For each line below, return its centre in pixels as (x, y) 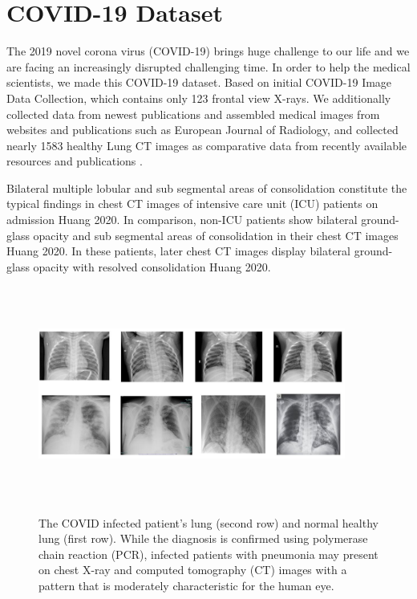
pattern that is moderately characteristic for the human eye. (186, 586)
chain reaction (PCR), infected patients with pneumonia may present (208, 554)
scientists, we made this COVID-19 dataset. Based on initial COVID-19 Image (199, 82)
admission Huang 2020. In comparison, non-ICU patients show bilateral (182, 220)
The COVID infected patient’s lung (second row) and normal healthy (208, 522)
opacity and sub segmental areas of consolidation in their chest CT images (216, 235)
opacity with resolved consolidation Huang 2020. (152, 266)
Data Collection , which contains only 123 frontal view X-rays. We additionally (199, 98)
